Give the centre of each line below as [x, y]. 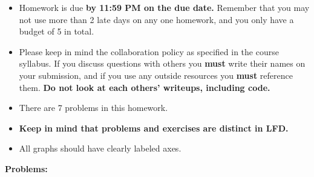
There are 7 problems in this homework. [93, 108]
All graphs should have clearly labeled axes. [100, 148]
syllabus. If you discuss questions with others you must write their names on [162, 63]
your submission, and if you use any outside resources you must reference [156, 75]
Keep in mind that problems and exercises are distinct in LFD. [154, 128]
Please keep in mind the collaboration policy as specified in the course [149, 51]
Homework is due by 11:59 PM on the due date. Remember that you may [164, 7]
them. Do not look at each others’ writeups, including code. [145, 87]
